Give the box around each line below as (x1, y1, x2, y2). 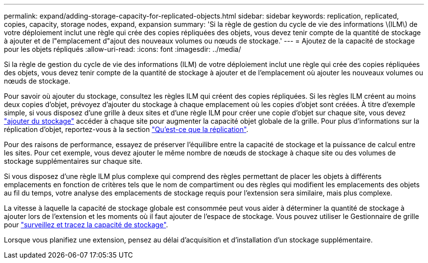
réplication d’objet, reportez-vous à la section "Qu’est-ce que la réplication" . (4, 125, 249, 133)
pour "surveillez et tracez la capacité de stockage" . (4, 220, 168, 229)
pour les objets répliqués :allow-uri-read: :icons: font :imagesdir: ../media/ (4, 45, 241, 53)
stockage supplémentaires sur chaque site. (4, 157, 143, 165)
